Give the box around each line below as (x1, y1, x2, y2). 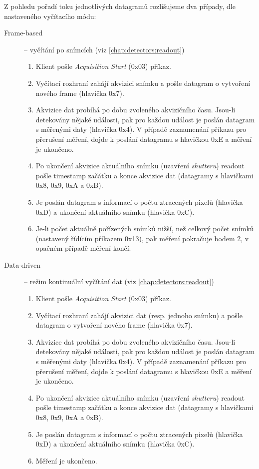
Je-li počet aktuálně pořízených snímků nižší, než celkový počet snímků (35, 223, 254, 234)
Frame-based (4, 27, 43, 38)
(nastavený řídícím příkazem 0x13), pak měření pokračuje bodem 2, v (35, 233, 249, 243)
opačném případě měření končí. (35, 243, 131, 253)
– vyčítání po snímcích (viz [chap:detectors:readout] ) (24, 44, 185, 54)
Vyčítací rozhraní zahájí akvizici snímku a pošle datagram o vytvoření (35, 77, 251, 88)
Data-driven (4, 259, 40, 270)
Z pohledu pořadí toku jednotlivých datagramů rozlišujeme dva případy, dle (4, 1, 236, 11)
